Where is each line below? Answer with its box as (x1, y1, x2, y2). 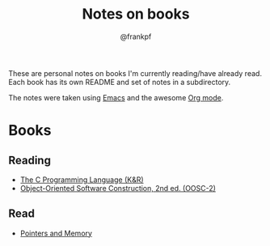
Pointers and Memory (19, 228, 93, 238)
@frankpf (120, 32, 152, 41)
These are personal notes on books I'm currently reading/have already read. (8, 68, 263, 78)
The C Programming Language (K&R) (19, 175, 144, 184)
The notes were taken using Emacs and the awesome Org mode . (8, 92, 224, 102)
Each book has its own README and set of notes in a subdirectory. (8, 77, 231, 87)
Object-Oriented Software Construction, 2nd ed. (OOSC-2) (19, 183, 217, 193)
